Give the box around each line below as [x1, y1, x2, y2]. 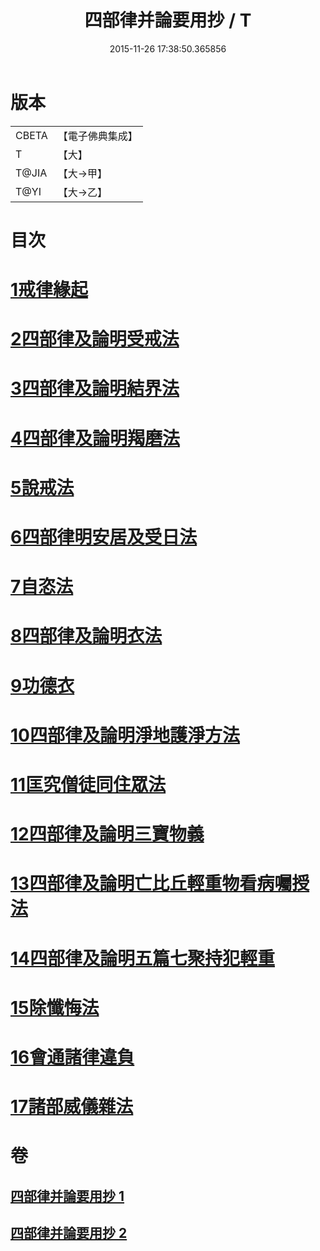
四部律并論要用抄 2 [10, 1225, 128, 1242]
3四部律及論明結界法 [10, 377, 180, 400]
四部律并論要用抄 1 [10, 1187, 125, 1205]
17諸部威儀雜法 [10, 1096, 134, 1118]
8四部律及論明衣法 [10, 625, 163, 648]
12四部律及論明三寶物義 [10, 823, 205, 846]
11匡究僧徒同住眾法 [10, 773, 167, 796]
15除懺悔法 [10, 996, 100, 1019]
